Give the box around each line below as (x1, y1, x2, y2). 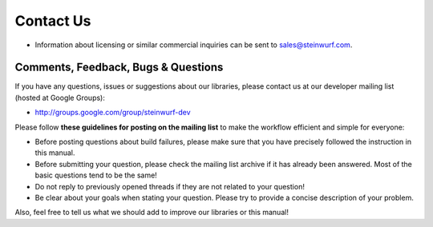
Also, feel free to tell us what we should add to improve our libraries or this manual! (14, 208, 289, 217)
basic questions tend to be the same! (34, 170, 158, 180)
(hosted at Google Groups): (14, 93, 106, 102)
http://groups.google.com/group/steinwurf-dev (34, 108, 192, 117)
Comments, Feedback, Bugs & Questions (14, 61, 224, 74)
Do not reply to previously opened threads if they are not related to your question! (34, 181, 305, 191)
